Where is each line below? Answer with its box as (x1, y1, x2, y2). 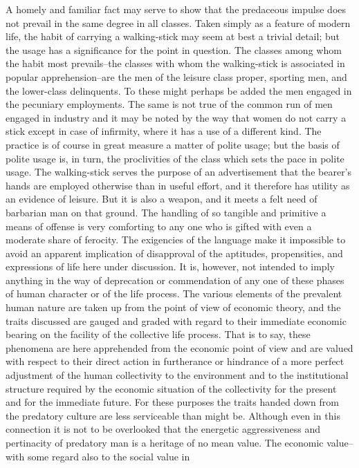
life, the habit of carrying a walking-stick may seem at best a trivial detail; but (6, 29, 340, 44)
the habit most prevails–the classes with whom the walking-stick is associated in (6, 56, 345, 71)
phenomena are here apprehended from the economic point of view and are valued (6, 340, 353, 355)
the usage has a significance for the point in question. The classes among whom (6, 42, 342, 57)
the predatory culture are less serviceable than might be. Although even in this (6, 408, 340, 422)
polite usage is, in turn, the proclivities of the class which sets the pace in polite (6, 151, 344, 165)
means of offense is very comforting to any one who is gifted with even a (6, 218, 312, 233)
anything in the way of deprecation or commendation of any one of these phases (6, 272, 344, 287)
